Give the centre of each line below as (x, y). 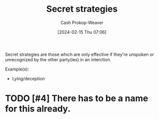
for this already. (38, 109)
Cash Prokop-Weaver (82, 23)
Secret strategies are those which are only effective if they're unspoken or (80, 54)
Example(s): (17, 69)
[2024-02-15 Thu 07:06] (82, 32)
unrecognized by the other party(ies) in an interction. (58, 59)
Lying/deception (29, 78)
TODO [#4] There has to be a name (77, 98)
